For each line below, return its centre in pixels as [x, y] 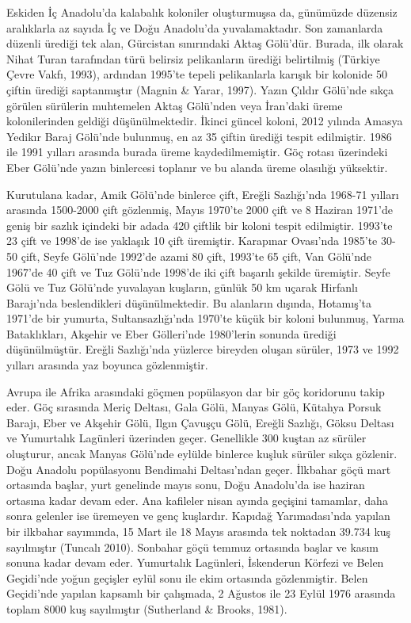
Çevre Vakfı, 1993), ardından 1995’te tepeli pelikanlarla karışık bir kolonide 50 [197, 74]
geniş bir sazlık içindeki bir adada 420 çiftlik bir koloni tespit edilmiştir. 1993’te [200, 225]
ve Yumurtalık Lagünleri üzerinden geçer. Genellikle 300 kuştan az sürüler [186, 438]
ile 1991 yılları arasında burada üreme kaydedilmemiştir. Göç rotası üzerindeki [197, 152]
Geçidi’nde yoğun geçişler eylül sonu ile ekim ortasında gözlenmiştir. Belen [187, 577]
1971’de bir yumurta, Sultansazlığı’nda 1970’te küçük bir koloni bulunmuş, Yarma [205, 318]
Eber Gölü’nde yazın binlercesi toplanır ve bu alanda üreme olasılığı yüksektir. [197, 167]
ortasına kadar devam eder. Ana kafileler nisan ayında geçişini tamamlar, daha [197, 500]
